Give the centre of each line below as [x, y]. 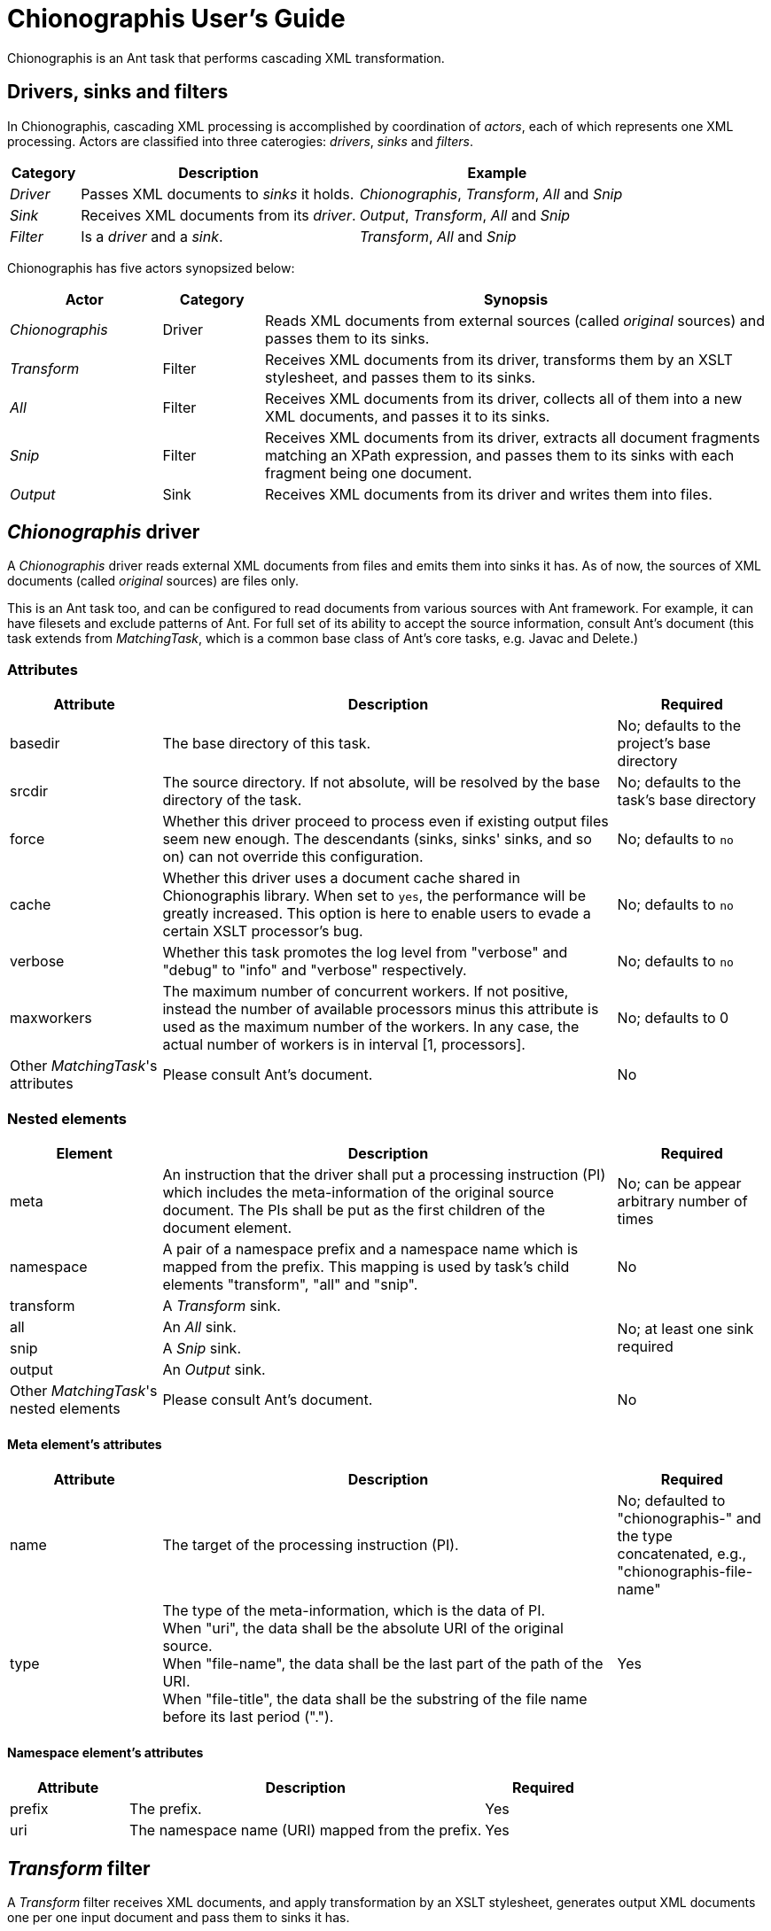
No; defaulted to [671, 1501]
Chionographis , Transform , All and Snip [491, 194]
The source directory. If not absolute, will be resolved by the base [382, 783]
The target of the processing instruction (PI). [311, 1545]
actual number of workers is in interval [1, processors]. [344, 1045]
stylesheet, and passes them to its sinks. [400, 377]
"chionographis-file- [685, 1572]
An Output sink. [214, 1369]
